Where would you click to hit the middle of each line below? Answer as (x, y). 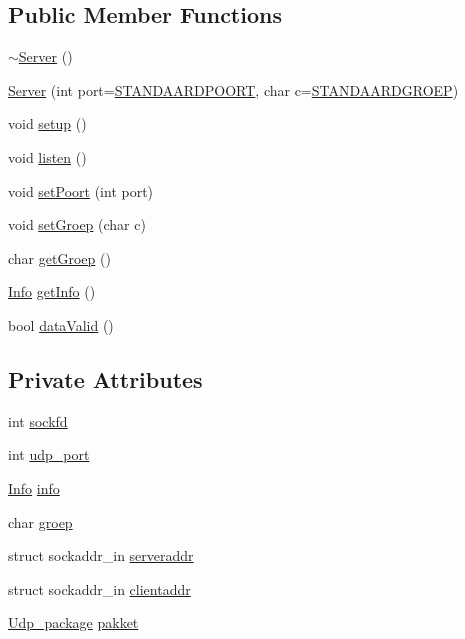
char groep (40, 521)
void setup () (47, 123)
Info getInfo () (52, 291)
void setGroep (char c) (77, 224)
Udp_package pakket (73, 622)
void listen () (47, 156)
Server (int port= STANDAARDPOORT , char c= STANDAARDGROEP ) (233, 89)
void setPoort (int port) (81, 190)
